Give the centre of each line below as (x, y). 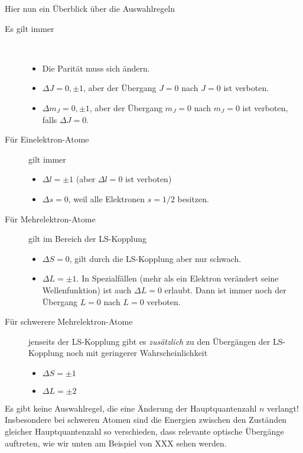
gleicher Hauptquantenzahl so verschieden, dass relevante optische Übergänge (144, 431)
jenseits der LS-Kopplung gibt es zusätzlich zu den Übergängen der (149, 341)
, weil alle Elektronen (107, 198)
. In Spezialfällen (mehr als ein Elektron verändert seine (177, 278)
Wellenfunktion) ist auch (87, 289)
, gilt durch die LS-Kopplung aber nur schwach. (155, 258)
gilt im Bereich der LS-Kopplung (87, 239)
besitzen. (193, 198)
